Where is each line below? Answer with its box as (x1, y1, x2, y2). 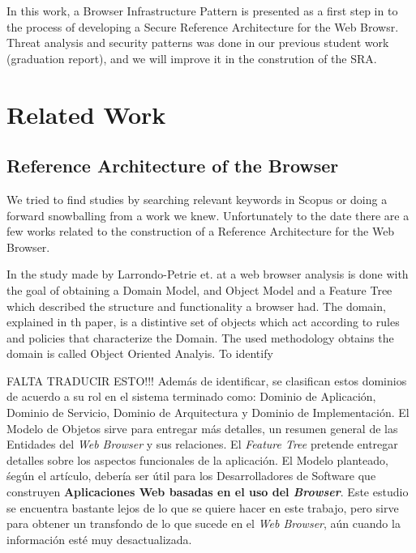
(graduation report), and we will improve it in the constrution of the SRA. (6, 49, 377, 66)
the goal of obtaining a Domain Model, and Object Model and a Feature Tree (6, 281, 392, 298)
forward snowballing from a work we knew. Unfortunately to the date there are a (6, 206, 410, 223)
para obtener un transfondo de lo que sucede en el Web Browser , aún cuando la (6, 515, 401, 532)
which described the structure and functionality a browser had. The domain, (6, 297, 386, 314)
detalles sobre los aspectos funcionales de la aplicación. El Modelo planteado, (6, 451, 388, 468)
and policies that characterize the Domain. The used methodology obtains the (6, 329, 394, 346)
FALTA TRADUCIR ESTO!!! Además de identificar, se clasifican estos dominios (6, 372, 407, 389)
